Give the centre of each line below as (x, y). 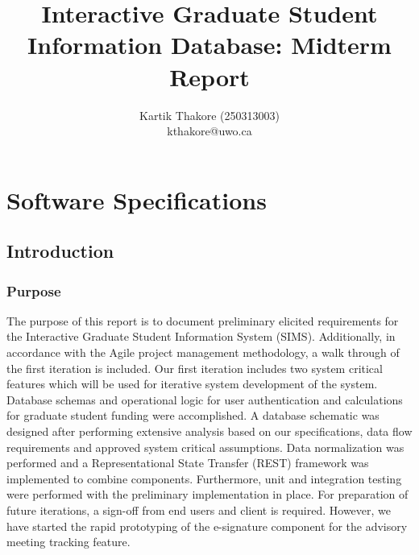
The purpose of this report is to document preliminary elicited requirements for (203, 320)
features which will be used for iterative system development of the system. (192, 384)
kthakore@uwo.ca (209, 131)
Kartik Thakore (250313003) (209, 115)
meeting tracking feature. (68, 542)
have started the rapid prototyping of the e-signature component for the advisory (207, 526)
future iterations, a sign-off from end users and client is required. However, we (199, 510)
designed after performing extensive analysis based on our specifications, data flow (209, 431)
